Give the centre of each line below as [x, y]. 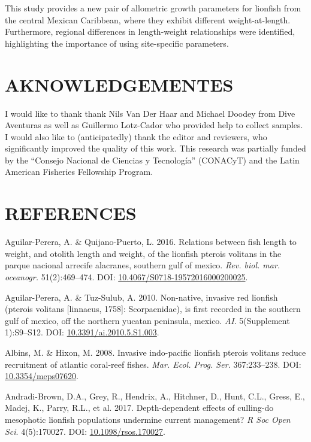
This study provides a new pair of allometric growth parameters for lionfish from [153, 8]
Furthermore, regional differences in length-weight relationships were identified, [150, 31]
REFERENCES [71, 213]
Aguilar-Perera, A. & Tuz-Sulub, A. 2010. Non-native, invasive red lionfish [141, 297]
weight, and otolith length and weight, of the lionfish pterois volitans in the [143, 253]
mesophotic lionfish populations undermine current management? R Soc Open [148, 419]
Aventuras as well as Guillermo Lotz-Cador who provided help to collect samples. [154, 125]
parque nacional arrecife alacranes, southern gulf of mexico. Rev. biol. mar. [143, 265]
